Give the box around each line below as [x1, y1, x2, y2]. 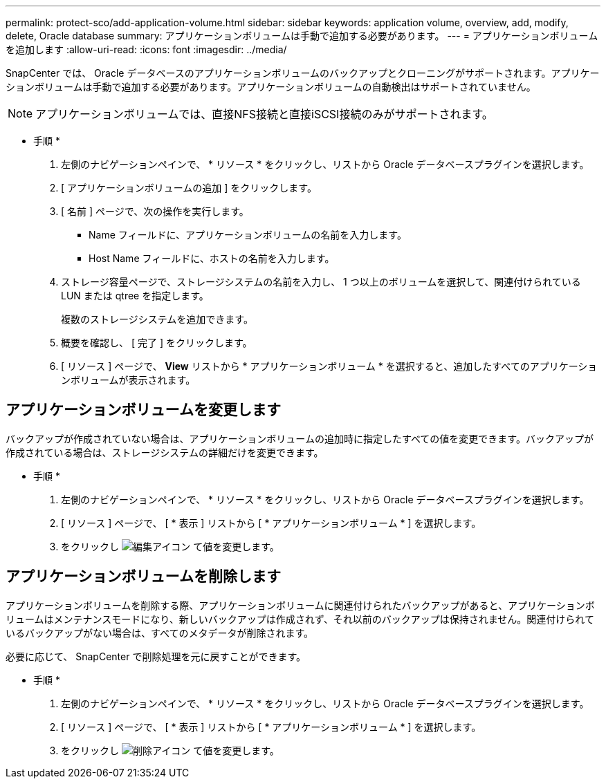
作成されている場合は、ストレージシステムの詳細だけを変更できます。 [6, 446, 324, 458]
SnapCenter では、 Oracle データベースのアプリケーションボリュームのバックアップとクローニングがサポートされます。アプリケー [6, 67, 600, 79]
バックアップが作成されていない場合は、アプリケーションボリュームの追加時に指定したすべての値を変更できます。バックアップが [6, 432, 594, 445]
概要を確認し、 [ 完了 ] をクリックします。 [61, 337, 252, 348]
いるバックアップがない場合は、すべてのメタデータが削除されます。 [6, 626, 314, 639]
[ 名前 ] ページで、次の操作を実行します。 [61, 205, 249, 217]
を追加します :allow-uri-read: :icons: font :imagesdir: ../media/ [6, 44, 287, 55]
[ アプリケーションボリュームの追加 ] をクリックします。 [61, 182, 317, 194]
